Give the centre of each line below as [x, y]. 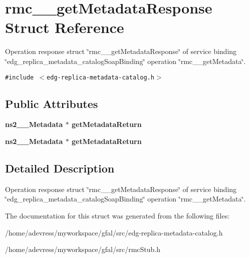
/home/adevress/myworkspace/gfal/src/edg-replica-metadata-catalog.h [114, 232]
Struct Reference [65, 27]
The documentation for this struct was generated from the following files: [117, 215]
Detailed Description [60, 168]
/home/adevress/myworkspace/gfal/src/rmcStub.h [83, 249]
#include [20, 77]
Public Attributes [52, 103]
